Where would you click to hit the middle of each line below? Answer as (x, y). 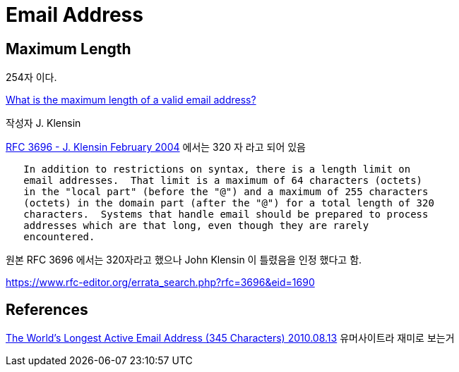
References (47, 309)
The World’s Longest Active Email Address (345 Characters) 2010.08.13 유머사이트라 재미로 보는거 (230, 338)
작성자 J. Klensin (43, 123)
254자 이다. (31, 77)
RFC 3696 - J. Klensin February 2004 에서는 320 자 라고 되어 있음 (156, 147)
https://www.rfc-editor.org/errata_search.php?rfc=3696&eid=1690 (160, 283)
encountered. (59, 237)
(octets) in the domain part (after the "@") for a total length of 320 (229, 203)
